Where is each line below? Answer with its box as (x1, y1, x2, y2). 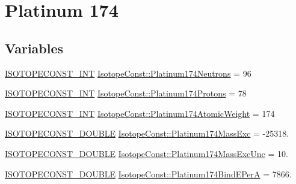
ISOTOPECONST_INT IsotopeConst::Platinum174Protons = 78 (5, 87, 247, 99)
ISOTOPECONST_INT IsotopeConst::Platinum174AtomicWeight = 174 (5, 107, 275, 119)
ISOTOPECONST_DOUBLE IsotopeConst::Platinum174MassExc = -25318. (5, 127, 289, 140)
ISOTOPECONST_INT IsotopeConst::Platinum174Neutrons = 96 (5, 67, 251, 79)
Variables (5, 38, 64, 57)
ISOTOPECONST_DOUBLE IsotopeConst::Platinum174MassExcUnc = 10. (5, 147, 288, 159)
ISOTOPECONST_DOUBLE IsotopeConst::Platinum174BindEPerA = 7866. (5, 167, 292, 180)
